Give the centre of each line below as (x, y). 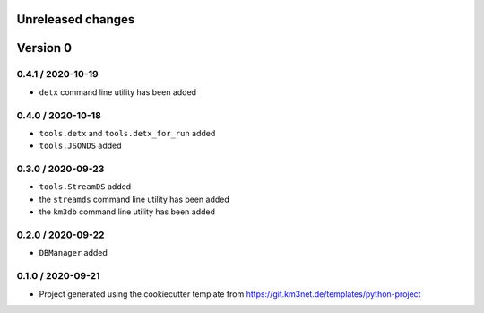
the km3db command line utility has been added (127, 212)
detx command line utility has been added (118, 92)
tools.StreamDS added (85, 187)
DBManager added (73, 253)
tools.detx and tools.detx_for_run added (127, 133)
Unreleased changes (76, 19)
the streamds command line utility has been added (134, 199)
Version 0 (44, 48)
